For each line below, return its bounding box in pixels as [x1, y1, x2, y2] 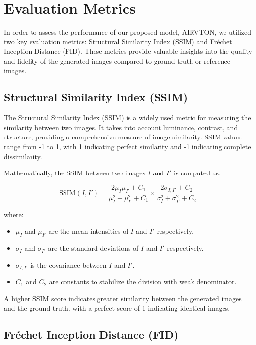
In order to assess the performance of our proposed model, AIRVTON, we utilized [4, 27, 252, 37]
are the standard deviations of [48, 243, 139, 253]
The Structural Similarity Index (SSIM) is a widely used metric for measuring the [4, 112, 251, 123]
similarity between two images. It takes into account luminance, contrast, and [4, 122, 238, 132]
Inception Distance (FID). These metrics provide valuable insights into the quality [4, 46, 252, 56]
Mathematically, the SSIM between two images [4, 168, 146, 178]
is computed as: [173, 168, 221, 178]
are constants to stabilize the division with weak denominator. [49, 276, 237, 287]
